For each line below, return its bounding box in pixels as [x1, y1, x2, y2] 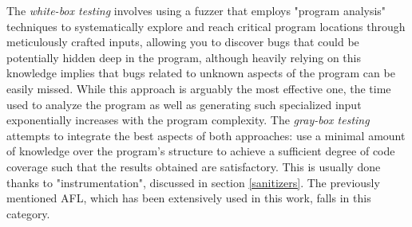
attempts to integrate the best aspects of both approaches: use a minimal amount [6, 127, 406, 143]
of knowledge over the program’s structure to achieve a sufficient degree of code [6, 143, 395, 159]
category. [6, 205, 50, 221]
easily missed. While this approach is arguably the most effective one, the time [6, 80, 391, 96]
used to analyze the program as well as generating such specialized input [6, 96, 362, 112]
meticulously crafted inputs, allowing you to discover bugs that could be [6, 33, 359, 50]
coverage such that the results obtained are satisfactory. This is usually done [6, 158, 381, 174]
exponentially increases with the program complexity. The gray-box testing [6, 112, 370, 128]
